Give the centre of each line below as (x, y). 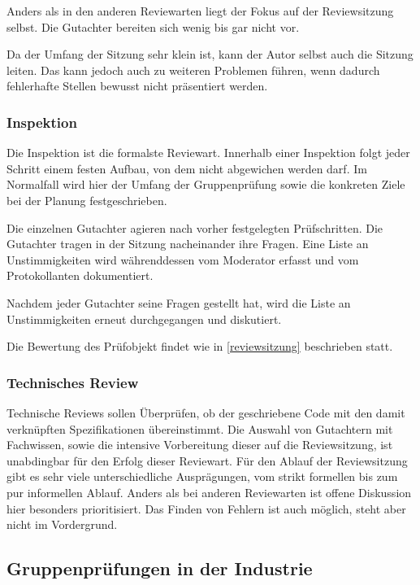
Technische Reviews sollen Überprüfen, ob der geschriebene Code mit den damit (206, 412)
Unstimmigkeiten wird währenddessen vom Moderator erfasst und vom (183, 259)
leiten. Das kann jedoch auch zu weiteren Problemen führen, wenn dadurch (193, 70)
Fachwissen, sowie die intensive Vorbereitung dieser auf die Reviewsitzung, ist (200, 445)
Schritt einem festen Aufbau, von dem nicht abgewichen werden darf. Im (187, 168)
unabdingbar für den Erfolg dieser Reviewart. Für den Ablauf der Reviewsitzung (207, 460)
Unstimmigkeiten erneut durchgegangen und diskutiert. (144, 319)
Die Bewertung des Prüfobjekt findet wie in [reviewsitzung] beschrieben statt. (200, 346)
